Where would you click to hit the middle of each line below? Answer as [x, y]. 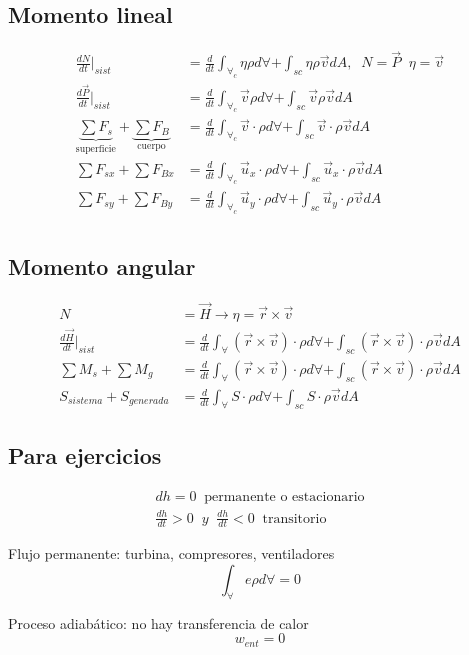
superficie [95, 149]
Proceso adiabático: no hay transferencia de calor [158, 622]
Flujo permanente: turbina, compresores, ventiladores [171, 553]
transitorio [294, 518]
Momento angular [102, 265]
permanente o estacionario [284, 497]
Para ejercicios [85, 455]
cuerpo [151, 146]
